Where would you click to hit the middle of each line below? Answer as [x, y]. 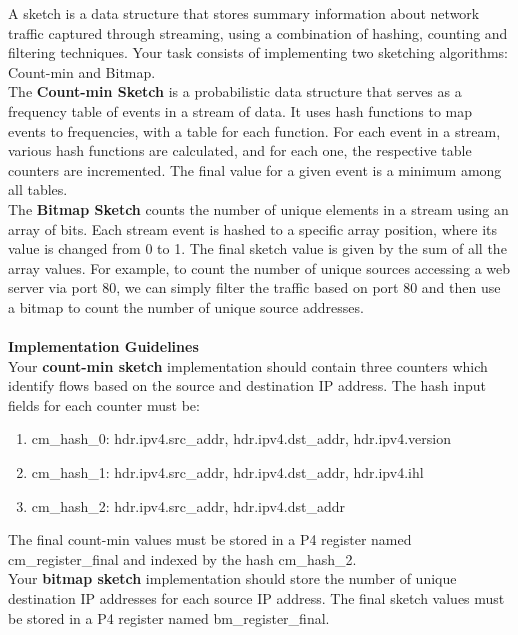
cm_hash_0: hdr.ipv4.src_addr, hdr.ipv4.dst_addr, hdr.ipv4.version [241, 438]
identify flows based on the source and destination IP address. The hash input [247, 385]
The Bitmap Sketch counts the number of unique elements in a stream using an [258, 208]
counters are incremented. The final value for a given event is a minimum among [255, 169]
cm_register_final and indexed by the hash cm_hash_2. [182, 558]
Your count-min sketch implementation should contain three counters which [248, 365]
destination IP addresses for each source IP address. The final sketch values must [256, 598]
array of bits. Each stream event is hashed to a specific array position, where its [252, 228]
